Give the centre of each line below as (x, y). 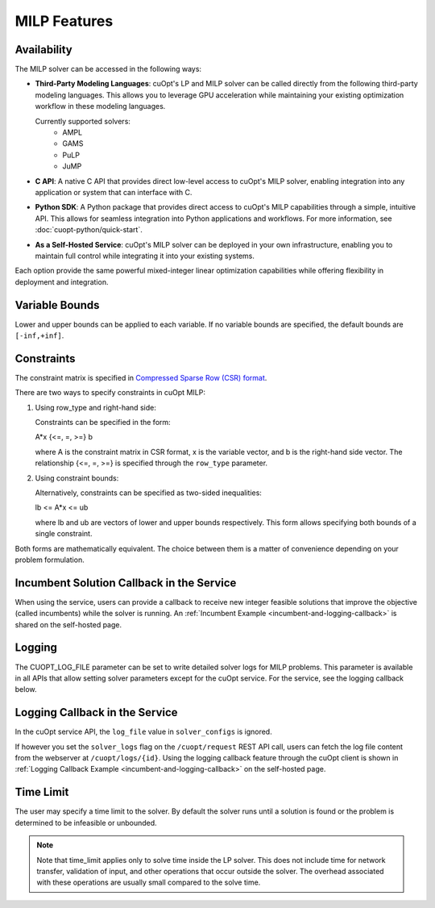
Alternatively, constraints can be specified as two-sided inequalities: (148, 493)
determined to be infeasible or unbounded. (86, 823)
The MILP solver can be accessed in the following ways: (108, 69)
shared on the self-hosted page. (68, 624)
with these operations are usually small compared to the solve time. (149, 882)
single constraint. (64, 534)
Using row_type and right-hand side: (95, 407)
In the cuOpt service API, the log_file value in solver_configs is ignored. (144, 732)
